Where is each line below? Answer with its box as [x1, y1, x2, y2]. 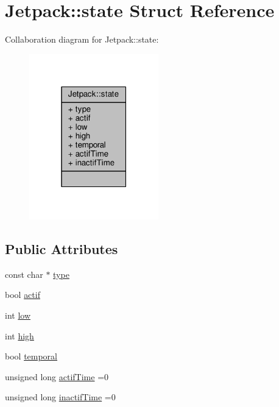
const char [5, 267, 43, 280]
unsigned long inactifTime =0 [5, 391, 116, 403]
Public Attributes [5, 239, 118, 258]
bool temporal [5, 350, 58, 363]
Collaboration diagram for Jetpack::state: [5, 33, 159, 46]
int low [5, 309, 31, 322]
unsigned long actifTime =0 [5, 370, 109, 383]
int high [5, 329, 34, 342]
